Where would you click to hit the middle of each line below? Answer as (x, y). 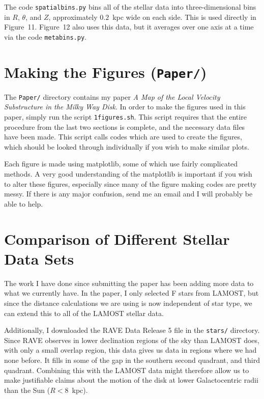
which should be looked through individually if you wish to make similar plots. (127, 146)
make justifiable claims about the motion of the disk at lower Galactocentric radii (131, 380)
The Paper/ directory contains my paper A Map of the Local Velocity (112, 96)
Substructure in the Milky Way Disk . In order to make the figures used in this (125, 107)
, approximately (73, 17)
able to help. (24, 203)
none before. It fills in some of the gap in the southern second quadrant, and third (132, 360)
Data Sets (39, 258)
